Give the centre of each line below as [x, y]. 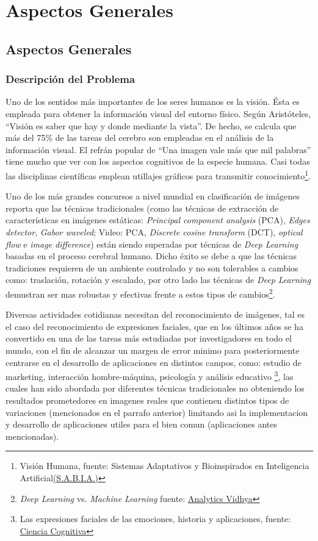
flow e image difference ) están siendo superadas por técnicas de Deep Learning [152, 244]
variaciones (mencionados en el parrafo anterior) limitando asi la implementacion [157, 412]
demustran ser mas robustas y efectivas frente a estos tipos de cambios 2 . [140, 293]
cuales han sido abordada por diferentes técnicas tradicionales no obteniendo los [155, 388]
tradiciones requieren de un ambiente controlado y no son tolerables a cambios [152, 267]
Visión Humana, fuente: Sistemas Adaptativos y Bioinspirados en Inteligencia [164, 466]
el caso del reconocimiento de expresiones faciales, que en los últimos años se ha [154, 326]
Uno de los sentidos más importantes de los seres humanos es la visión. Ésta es [153, 102]
